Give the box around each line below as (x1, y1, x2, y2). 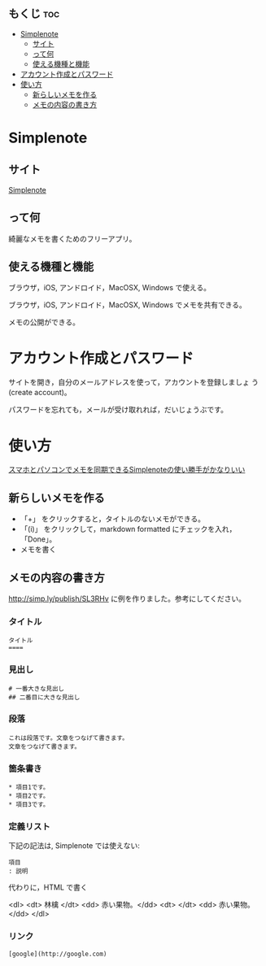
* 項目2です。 (8, 792, 50, 800)
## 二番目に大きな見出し (8, 693, 81, 701)
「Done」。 (20, 534, 57, 544)
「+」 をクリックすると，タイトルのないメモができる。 (20, 514, 206, 524)
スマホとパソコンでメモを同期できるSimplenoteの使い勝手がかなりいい (8, 465, 246, 475)
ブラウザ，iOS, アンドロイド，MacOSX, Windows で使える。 (8, 283, 211, 293)
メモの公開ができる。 (8, 317, 80, 327)
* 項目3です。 (8, 801, 50, 809)
